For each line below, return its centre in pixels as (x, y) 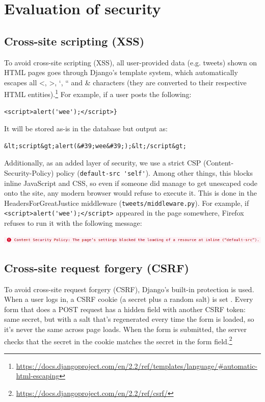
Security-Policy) (29, 172)
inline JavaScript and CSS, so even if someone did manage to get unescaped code (131, 183)
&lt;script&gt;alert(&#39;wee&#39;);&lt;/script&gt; (95, 146)
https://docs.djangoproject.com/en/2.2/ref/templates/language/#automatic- (137, 365)
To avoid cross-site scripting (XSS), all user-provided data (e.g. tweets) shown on (131, 62)
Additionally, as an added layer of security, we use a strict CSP (103, 163)
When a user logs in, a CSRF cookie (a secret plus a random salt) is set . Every (129, 299)
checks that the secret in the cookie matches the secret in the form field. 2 (118, 340)
